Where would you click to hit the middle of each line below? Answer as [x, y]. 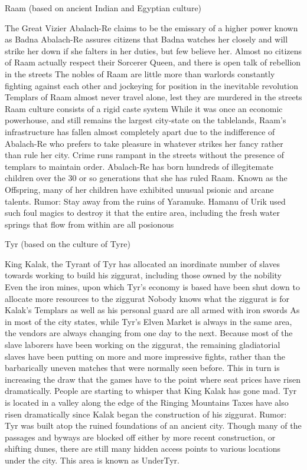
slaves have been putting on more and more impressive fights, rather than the [145, 356]
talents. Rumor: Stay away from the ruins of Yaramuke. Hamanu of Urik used [145, 201]
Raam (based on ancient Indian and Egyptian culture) [103, 8]
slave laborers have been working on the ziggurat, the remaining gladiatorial [143, 345]
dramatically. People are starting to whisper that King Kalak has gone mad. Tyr [151, 391]
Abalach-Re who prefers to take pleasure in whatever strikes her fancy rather [144, 143]
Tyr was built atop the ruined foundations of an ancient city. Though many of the [153, 425]
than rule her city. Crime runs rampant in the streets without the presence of [145, 155]
